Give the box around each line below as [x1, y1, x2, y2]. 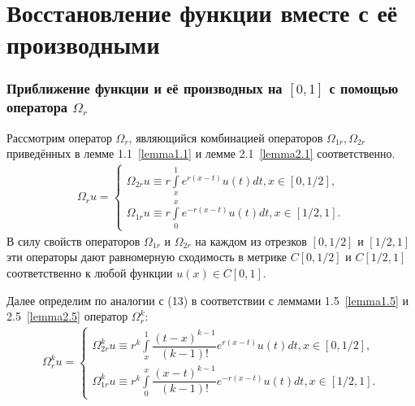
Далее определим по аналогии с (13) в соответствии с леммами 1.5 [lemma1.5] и [6, 291, 409, 308]
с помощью [329, 78, 399, 98]
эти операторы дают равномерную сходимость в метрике [6, 248, 287, 265]
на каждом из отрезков [195, 232, 307, 249]
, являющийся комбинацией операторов [128, 129, 323, 146]
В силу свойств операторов [6, 232, 140, 249]
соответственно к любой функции [6, 264, 173, 281]
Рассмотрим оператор [6, 129, 112, 146]
